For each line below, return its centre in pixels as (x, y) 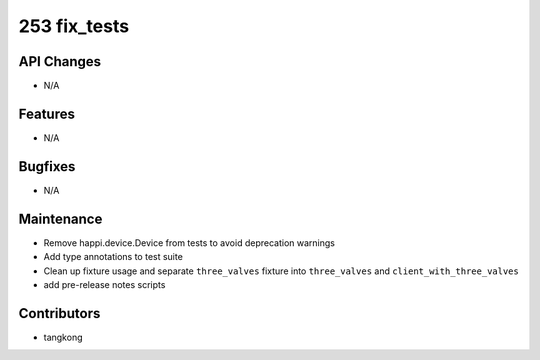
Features (46, 113)
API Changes (60, 61)
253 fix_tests (74, 26)
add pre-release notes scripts (104, 284)
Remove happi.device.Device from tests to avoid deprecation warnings (189, 242)
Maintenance (60, 218)
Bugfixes (47, 166)
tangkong (63, 337)
